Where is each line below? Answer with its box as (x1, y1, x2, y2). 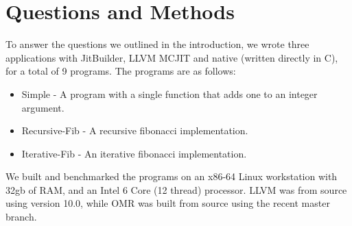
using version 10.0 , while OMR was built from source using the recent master (5, 196, 330, 210)
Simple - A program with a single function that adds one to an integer (21, 86, 318, 101)
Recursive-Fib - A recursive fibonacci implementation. (21, 123, 248, 138)
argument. (21, 100, 64, 114)
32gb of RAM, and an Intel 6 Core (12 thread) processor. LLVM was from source (5, 182, 347, 197)
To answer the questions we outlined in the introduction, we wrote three (5, 37, 309, 51)
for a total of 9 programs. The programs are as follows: (5, 64, 236, 78)
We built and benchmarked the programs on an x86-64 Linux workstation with (5, 169, 338, 184)
